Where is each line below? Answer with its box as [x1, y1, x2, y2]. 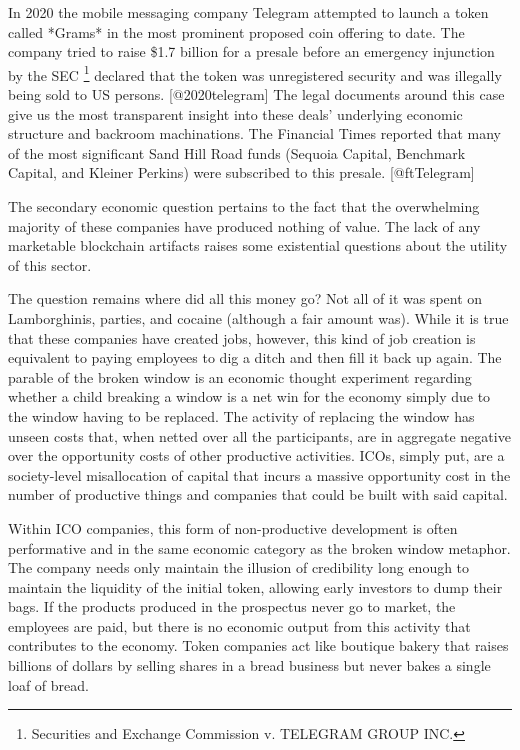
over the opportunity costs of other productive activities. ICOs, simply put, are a [8, 445, 505, 466]
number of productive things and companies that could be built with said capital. [8, 484, 508, 505]
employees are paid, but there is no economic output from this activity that [8, 615, 471, 636]
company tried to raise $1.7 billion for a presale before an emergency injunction [8, 41, 495, 62]
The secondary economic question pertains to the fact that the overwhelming [8, 196, 480, 216]
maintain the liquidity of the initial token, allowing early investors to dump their [8, 576, 503, 597]
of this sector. [8, 254, 92, 275]
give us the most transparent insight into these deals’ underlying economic [8, 103, 463, 124]
